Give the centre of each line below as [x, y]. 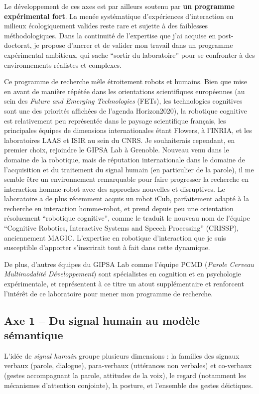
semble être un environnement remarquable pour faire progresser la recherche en [127, 179]
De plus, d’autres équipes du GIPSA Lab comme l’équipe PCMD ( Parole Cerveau [129, 264]
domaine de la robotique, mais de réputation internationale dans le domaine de [125, 159]
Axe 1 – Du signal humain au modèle [102, 320]
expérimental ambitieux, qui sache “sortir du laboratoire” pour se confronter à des [129, 55]
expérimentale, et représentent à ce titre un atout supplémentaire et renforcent [124, 284]
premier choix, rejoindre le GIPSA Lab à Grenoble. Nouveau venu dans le [117, 150]
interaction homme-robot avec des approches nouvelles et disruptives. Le [115, 189]
